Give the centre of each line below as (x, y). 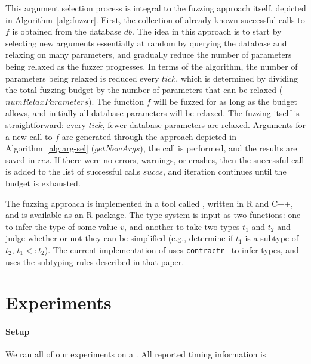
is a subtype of (272, 238)
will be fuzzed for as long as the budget (226, 101)
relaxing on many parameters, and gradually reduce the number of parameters (149, 55)
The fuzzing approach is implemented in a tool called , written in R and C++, (149, 203)
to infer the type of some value (61, 226)
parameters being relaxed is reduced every (82, 78)
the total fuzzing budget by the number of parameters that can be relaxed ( (144, 90)
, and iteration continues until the (224, 171)
